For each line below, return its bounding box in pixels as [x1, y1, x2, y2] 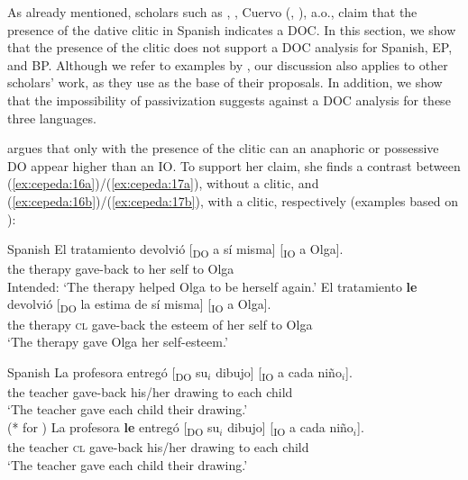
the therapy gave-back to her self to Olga [7, 259, 234, 278]
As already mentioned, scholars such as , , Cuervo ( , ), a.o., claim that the [7, 3, 418, 21]
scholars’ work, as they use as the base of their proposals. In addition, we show [7, 73, 443, 92]
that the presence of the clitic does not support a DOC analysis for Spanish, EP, [7, 38, 453, 57]
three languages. [7, 108, 96, 127]
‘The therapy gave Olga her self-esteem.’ [7, 332, 228, 351]
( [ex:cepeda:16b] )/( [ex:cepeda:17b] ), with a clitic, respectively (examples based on [7, 191, 459, 210]
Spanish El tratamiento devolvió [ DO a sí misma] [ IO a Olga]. [7, 240, 344, 260]
